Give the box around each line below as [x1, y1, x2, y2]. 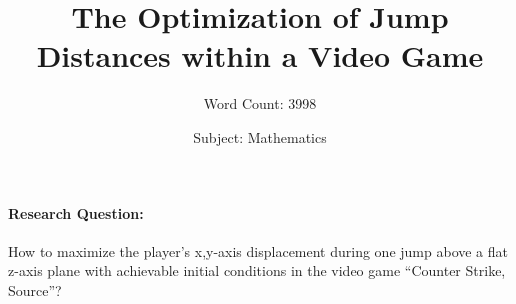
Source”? [8, 279, 62, 300]
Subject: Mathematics [193, 126, 327, 147]
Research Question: [8, 202, 144, 223]
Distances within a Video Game [36, 35, 484, 76]
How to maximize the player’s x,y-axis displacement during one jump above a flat [8, 240, 509, 261]
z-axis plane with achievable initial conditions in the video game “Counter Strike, [8, 260, 506, 281]
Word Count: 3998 [203, 93, 317, 114]
